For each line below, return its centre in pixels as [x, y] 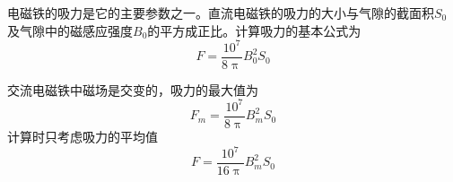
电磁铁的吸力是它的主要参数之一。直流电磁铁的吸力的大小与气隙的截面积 [221, 13]
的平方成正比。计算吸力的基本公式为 [254, 30]
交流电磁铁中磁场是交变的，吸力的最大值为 [133, 89]
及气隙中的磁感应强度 [70, 30]
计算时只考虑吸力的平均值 [83, 136]
